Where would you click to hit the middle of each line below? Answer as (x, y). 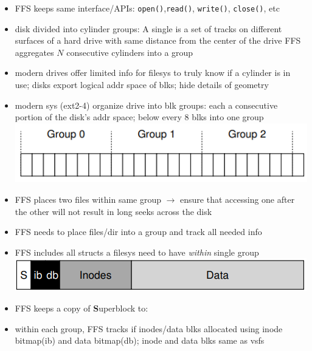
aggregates (34, 52)
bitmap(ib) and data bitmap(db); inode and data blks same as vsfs (140, 340)
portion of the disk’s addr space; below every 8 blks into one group (139, 117)
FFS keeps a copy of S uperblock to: (81, 308)
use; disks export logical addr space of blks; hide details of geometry (142, 85)
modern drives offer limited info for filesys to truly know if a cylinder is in (153, 73)
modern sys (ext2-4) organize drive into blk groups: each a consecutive (146, 105)
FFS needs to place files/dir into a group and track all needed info (138, 232)
